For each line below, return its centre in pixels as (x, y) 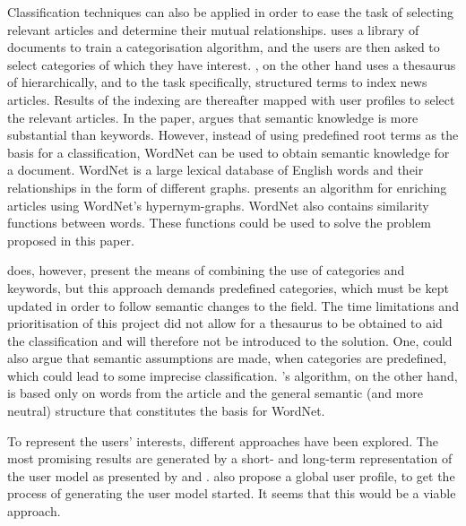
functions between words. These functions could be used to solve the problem (220, 223)
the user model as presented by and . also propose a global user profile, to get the (231, 475)
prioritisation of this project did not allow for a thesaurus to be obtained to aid (225, 323)
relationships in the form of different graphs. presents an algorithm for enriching (227, 187)
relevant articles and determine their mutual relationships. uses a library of (213, 29)
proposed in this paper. (71, 240)
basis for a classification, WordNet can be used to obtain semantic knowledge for (229, 152)
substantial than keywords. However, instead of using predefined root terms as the (233, 135)
